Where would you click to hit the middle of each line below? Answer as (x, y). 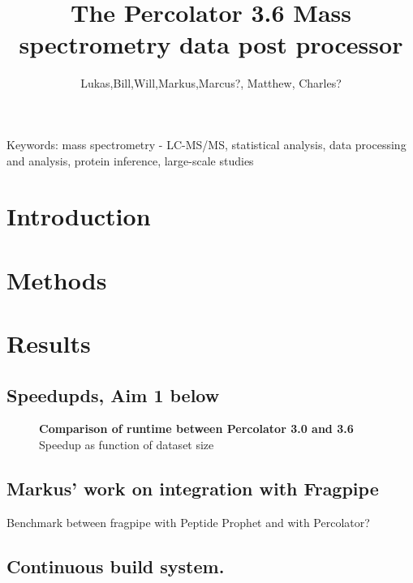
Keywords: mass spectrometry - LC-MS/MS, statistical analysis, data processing (206, 144)
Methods (57, 279)
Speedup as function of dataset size (127, 445)
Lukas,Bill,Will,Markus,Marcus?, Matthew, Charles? (211, 83)
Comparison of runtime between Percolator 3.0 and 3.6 (196, 429)
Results (49, 343)
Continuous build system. (116, 566)
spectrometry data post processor (211, 44)
